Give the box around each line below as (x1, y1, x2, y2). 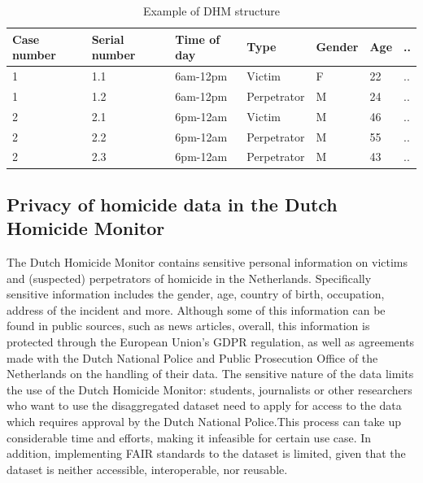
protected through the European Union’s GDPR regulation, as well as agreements (7, 333, 415, 350)
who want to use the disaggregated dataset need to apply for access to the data (7, 397, 402, 414)
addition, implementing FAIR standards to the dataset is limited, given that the (7, 445, 406, 462)
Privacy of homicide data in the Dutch (7, 191, 338, 216)
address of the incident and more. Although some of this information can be (7, 301, 386, 318)
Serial (91, 30, 124, 47)
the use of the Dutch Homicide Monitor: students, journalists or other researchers (7, 381, 412, 398)
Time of (175, 30, 220, 47)
